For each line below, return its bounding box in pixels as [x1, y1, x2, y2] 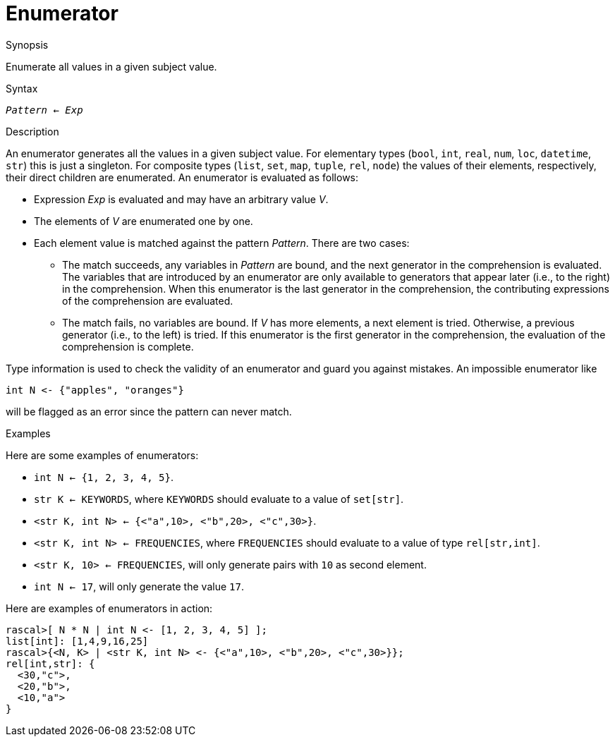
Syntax [6, 82, 38, 95]
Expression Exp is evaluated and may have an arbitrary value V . [34, 193, 329, 205]
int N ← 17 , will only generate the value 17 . [34, 580, 244, 592]
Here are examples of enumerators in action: [6, 602, 213, 614]
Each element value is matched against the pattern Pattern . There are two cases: [34, 236, 410, 249]
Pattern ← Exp [6, 104, 83, 116]
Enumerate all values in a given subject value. [6, 60, 217, 73]
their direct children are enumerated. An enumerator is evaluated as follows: [6, 171, 359, 183]
